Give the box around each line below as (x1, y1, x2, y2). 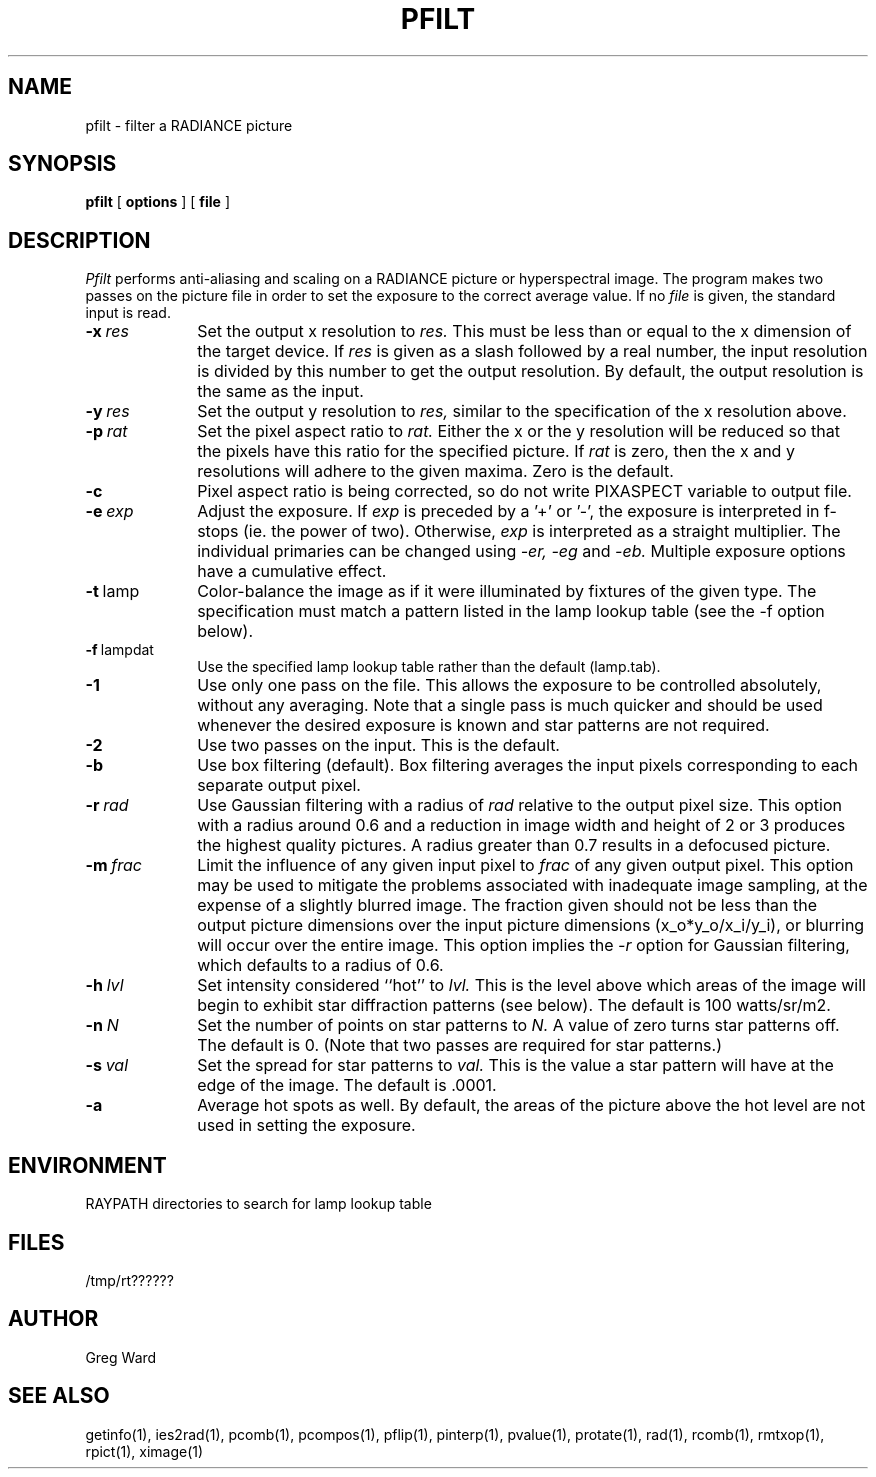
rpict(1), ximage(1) (85, 1442, 204, 1460)
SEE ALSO (8, 1383, 110, 1409)
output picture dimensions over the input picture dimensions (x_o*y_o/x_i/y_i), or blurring (197, 915, 865, 936)
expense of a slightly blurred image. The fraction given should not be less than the (197, 895, 818, 916)
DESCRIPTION (8, 227, 151, 253)
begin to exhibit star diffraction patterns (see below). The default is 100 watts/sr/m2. (197, 995, 831, 1016)
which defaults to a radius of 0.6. (197, 955, 444, 976)
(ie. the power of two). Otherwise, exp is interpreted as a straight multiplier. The (243, 521, 841, 542)
